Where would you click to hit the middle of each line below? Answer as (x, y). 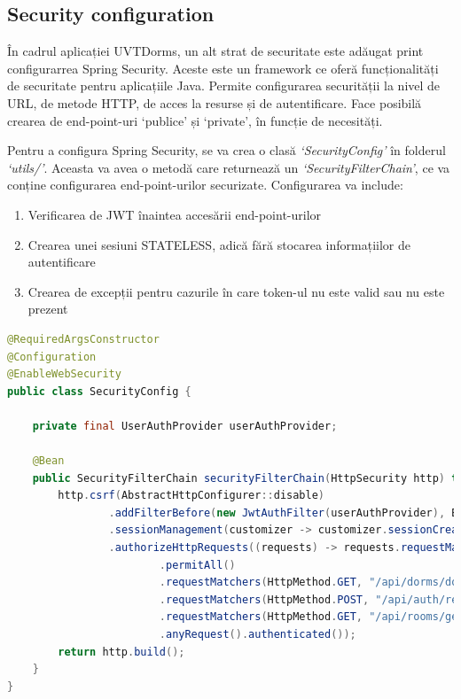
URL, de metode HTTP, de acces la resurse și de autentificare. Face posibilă (215, 102)
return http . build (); (121, 652)
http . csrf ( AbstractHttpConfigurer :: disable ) (191, 496)
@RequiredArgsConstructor (83, 339)
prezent (48, 309)
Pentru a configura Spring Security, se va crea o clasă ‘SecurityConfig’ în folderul (227, 150)
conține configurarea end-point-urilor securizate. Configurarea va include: (205, 185)
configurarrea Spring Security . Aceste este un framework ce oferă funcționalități (223, 68)
